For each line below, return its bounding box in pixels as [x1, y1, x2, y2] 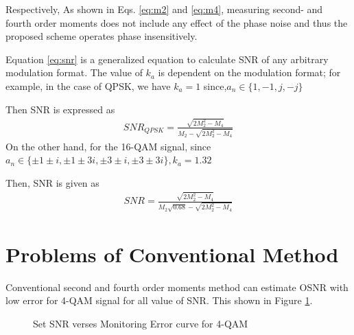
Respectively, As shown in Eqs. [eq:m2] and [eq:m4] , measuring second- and [5, 2, 323, 16]
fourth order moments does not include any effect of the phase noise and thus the [5, 15, 348, 30]
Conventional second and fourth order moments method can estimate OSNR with [5, 279, 349, 294]
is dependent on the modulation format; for [158, 65, 341, 80]
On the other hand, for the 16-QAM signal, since [5, 139, 211, 153]
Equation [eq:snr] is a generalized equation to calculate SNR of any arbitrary [5, 51, 329, 66]
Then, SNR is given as [5, 175, 99, 189]
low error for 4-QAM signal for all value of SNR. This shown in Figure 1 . [5, 293, 313, 308]
